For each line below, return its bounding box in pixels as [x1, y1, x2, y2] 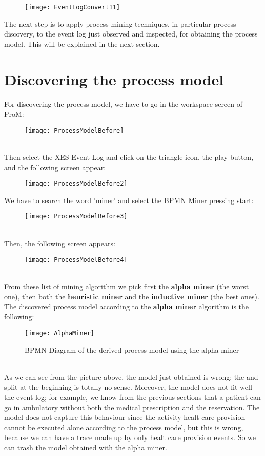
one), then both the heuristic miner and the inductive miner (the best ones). [4, 291, 259, 302]
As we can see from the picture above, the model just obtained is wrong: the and [4, 371, 258, 382]
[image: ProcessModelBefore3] [25, 213, 128, 221]
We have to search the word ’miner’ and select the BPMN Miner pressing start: [4, 194, 254, 205]
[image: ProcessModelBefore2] [25, 180, 128, 188]
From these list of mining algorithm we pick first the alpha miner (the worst [4, 281, 249, 291]
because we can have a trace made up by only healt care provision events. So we [4, 432, 256, 443]
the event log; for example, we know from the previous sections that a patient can [4, 391, 261, 402]
